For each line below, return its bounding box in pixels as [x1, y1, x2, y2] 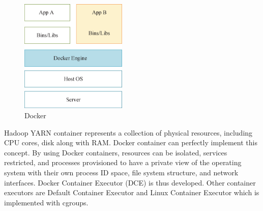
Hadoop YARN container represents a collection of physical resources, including [4, 127, 253, 138]
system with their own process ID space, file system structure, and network [4, 167, 239, 177]
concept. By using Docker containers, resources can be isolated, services [4, 147, 227, 157]
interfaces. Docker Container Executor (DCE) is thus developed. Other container [4, 177, 256, 188]
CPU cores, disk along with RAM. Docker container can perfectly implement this [4, 137, 257, 148]
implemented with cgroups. [4, 197, 89, 207]
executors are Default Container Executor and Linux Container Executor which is [4, 187, 259, 198]
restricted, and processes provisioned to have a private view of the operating [4, 157, 242, 168]
